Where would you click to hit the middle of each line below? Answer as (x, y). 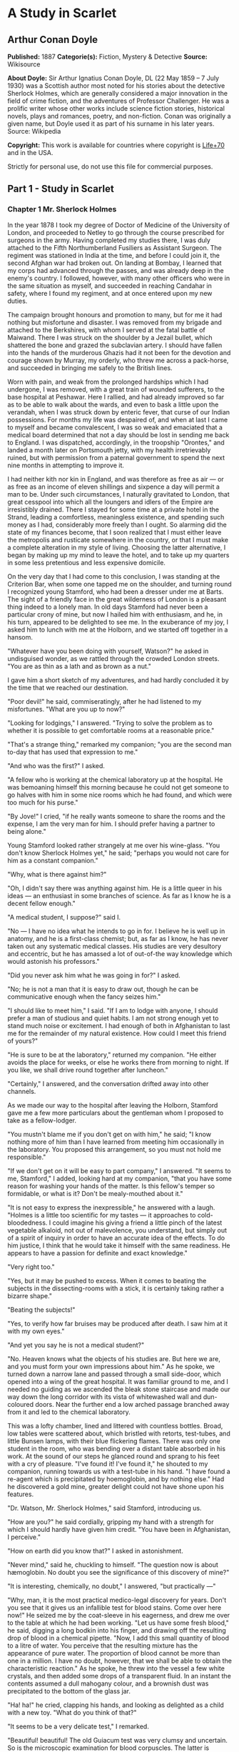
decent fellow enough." (42, 903)
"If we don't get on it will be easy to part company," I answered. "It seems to (119, 1170)
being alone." (27, 831)
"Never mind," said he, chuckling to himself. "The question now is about (113, 1564)
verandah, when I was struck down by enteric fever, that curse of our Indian (119, 412)
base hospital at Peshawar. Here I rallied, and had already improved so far (116, 397)
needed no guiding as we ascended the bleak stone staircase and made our (119, 1389)
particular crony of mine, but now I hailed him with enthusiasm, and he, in (115, 614)
